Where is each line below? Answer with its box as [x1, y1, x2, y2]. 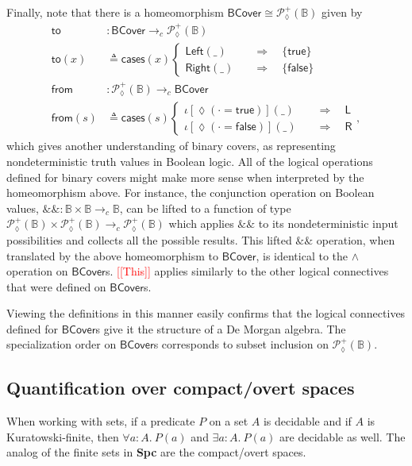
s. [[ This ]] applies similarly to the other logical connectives [105, 263, 389, 279]
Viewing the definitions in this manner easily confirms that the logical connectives [6, 305, 406, 322]
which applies [168, 215, 234, 232]
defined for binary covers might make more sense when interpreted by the [6, 168, 364, 185]
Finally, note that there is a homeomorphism [6, 4, 224, 20]
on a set [209, 413, 248, 429]
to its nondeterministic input [258, 215, 399, 232]
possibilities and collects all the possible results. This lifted [6, 231, 292, 248]
